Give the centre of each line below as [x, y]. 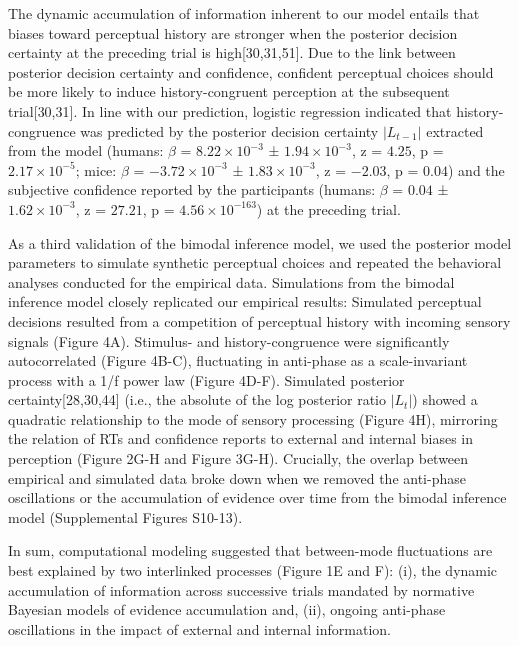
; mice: [96, 169]
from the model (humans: [86, 150]
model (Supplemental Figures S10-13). [125, 516]
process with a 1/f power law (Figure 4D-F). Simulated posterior [206, 379]
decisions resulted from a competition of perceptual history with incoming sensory [259, 320]
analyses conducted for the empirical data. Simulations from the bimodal [231, 281]
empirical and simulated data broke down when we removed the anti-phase [237, 477]
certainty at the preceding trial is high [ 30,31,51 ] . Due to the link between [232, 52]
